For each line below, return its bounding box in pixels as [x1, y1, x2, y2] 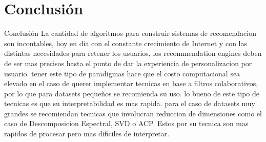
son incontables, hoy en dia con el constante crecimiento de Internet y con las [4, 37, 247, 48]
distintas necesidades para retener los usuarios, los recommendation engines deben [4, 48, 262, 58]
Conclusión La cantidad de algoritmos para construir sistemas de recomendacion [4, 28, 257, 38]
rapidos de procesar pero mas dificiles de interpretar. [4, 128, 170, 139]
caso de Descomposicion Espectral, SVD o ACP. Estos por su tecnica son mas [4, 118, 249, 129]
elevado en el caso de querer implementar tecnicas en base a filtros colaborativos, [4, 78, 258, 89]
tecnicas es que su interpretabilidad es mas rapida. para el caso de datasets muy [4, 98, 255, 109]
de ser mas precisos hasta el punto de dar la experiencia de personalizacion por [4, 57, 252, 68]
